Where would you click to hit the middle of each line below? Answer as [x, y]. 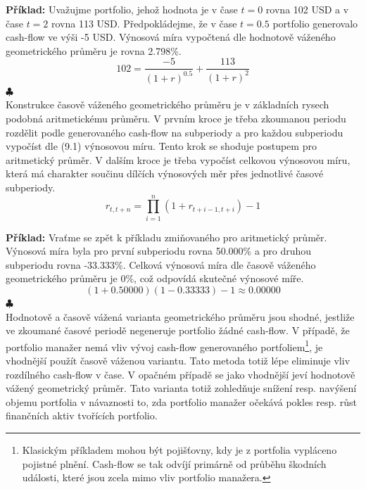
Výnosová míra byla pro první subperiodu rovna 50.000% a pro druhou [159, 251]
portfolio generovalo [315, 23]
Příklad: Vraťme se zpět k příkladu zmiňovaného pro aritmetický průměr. [166, 237]
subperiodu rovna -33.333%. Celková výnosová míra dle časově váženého [161, 264]
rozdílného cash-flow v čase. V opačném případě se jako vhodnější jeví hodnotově [181, 374]
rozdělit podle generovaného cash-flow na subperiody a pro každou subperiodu [175, 132]
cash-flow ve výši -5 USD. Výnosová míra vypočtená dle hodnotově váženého [171, 37]
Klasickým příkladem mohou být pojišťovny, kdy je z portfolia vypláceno [179, 450]
